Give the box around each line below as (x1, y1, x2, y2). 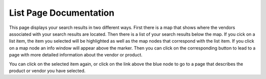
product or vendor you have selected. (9, 68, 86, 74)
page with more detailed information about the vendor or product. (9, 52, 143, 58)
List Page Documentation (9, 7, 115, 18)
